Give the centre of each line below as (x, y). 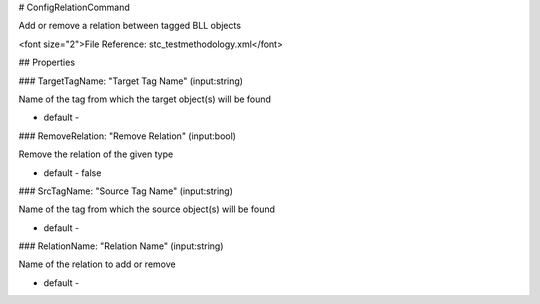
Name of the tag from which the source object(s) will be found (146, 209)
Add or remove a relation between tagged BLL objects (130, 26)
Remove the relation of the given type (96, 154)
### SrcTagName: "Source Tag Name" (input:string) (126, 191)
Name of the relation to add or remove (97, 264)
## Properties (46, 62)
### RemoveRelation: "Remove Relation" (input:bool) (127, 136)
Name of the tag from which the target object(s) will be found (145, 99)
